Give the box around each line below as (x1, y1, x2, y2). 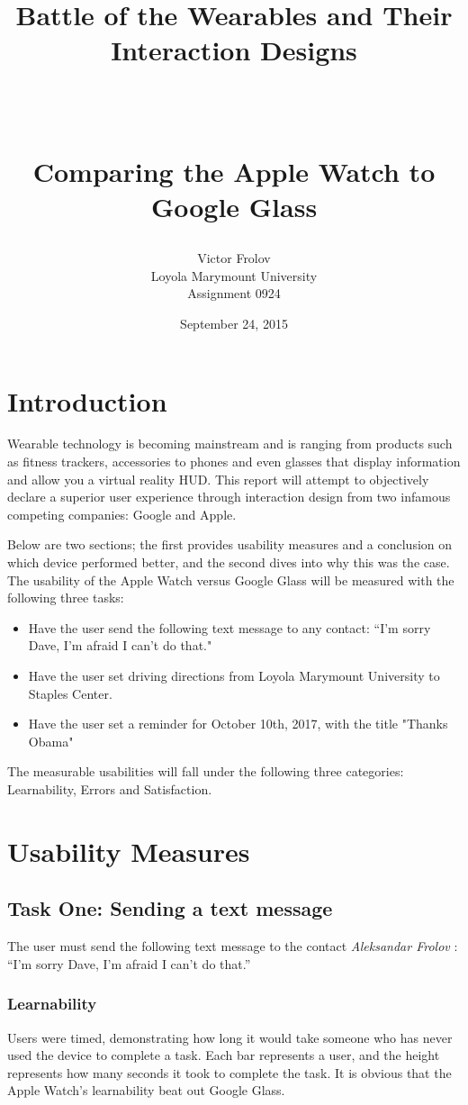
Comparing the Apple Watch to (32, 152, 436, 189)
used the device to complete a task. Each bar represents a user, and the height (7, 1046, 440, 1064)
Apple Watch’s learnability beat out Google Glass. (7, 1081, 285, 1100)
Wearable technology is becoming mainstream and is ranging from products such (7, 434, 453, 453)
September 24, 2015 (180, 313, 288, 332)
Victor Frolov (197, 249, 271, 267)
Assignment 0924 (187, 284, 281, 303)
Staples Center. (28, 684, 112, 702)
